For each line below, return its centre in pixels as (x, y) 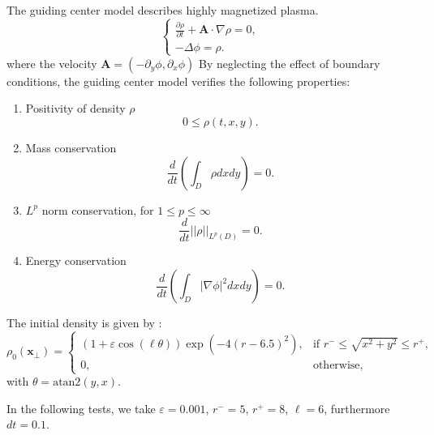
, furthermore (357, 408)
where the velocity (52, 63)
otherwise (336, 365)
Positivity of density (75, 108)
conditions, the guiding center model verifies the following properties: (178, 81)
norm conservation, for (98, 209)
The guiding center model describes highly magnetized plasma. (163, 10)
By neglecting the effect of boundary (289, 63)
